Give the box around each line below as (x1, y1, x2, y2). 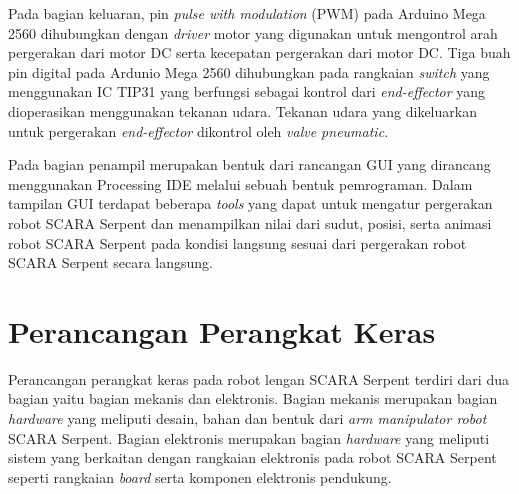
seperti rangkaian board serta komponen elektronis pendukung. (8, 466, 392, 487)
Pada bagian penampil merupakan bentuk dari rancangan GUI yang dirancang (8, 154, 491, 175)
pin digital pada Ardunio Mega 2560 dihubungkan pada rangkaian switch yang (8, 61, 490, 82)
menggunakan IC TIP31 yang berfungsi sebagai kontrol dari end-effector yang (8, 81, 486, 102)
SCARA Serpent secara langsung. (8, 252, 213, 273)
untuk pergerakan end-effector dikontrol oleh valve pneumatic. (8, 120, 389, 141)
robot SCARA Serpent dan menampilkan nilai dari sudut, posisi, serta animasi (8, 212, 492, 233)
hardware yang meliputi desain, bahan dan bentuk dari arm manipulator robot (8, 408, 487, 429)
